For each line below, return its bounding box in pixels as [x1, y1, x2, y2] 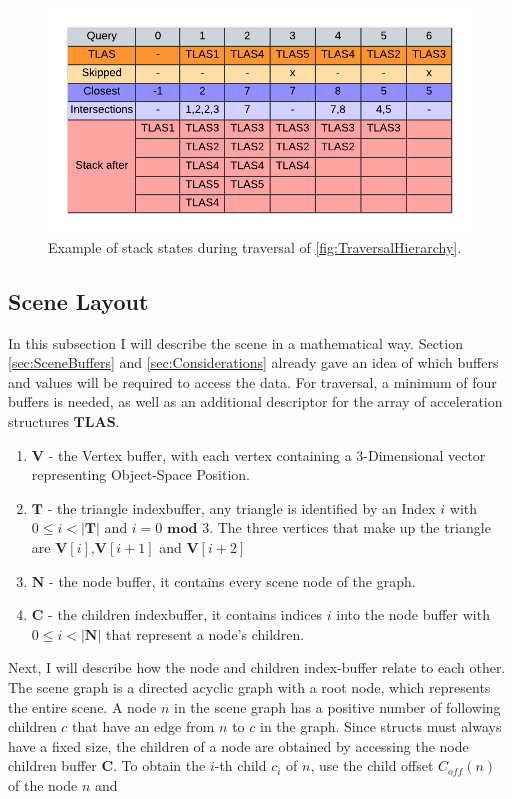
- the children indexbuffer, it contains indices [48, 604, 323, 625]
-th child [214, 755, 267, 776]
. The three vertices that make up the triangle [209, 517, 491, 538]
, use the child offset [310, 755, 434, 776]
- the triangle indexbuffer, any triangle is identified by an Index [47, 497, 436, 518]
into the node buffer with [336, 604, 490, 625]
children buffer [8, 755, 97, 776]
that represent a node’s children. [106, 623, 305, 644]
